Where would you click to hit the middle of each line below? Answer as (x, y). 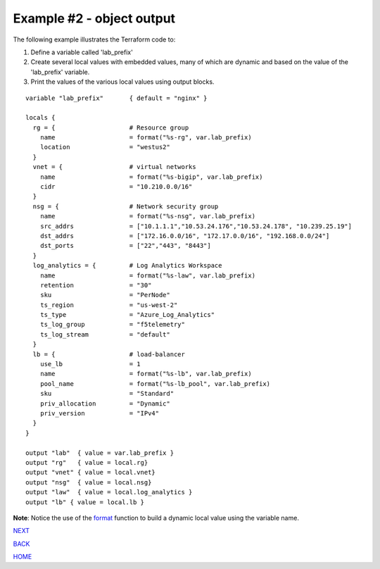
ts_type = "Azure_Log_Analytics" (127, 315)
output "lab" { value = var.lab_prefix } (100, 453)
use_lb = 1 (90, 364)
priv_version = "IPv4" (100, 413)
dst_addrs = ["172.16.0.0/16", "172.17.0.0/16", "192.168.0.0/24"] (185, 236)
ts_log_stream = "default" (105, 334)
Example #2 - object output (94, 18)
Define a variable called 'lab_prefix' (82, 52)
